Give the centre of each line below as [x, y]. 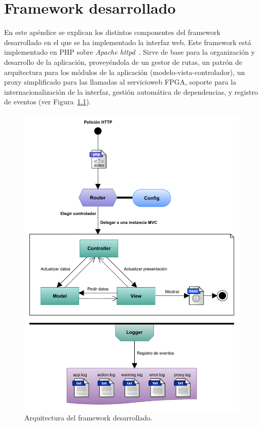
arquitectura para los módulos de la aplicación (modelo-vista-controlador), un [125, 72]
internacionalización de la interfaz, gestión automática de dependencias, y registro [131, 91]
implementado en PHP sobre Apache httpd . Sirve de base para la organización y [129, 52]
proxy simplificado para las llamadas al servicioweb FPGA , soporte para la [120, 82]
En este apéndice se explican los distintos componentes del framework [112, 32]
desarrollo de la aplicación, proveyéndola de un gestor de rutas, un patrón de [123, 62]
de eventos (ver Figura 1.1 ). [48, 102]
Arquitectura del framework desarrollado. [88, 417]
